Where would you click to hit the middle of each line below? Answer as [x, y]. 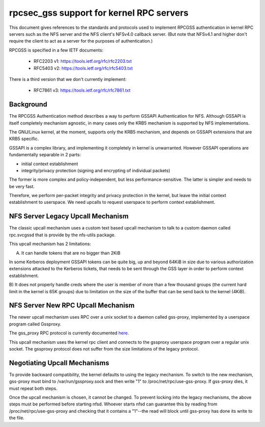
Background [28, 105]
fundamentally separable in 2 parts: [45, 155]
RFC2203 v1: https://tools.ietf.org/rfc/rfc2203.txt [83, 61]
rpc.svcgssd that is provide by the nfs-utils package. [62, 235]
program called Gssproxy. [35, 324]
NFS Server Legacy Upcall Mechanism [69, 216]
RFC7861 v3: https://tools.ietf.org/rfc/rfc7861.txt [82, 90]
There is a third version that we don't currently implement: [68, 79]
